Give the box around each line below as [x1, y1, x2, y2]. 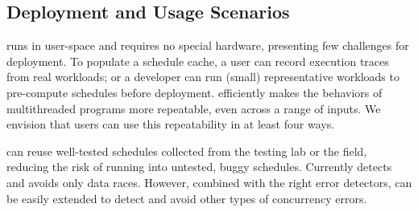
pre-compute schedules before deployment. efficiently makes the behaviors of [6, 84, 383, 100]
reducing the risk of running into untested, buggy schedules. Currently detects [6, 158, 392, 175]
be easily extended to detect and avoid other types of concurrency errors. [6, 190, 367, 206]
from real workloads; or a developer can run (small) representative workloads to [6, 68, 399, 85]
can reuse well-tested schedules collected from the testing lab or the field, [6, 142, 367, 159]
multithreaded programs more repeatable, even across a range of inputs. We [6, 100, 381, 116]
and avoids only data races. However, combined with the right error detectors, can [6, 173, 412, 190]
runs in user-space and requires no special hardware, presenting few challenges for [6, 37, 409, 54]
